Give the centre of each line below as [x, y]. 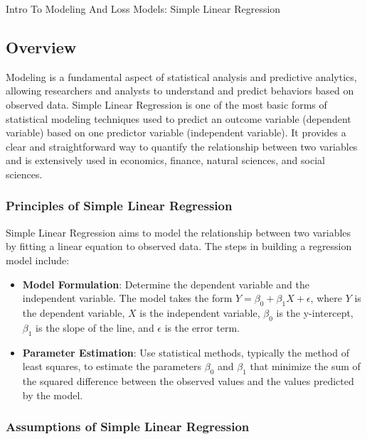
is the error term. [202, 327]
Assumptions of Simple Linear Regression [128, 427]
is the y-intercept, [315, 312]
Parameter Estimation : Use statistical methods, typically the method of [186, 352]
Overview [41, 47]
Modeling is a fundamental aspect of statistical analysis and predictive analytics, [181, 76]
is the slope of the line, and [95, 327]
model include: [38, 260]
